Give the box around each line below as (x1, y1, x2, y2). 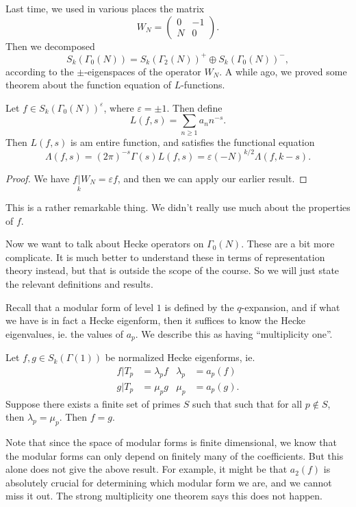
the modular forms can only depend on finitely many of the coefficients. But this (5, 448, 344, 462)
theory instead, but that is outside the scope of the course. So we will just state (5, 263, 340, 277)
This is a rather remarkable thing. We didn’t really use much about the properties (5, 200, 351, 214)
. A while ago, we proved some (219, 64, 347, 78)
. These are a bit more (241, 236, 335, 251)
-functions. (181, 77, 225, 92)
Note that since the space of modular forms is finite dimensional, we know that (5, 434, 337, 449)
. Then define (166, 100, 222, 114)
